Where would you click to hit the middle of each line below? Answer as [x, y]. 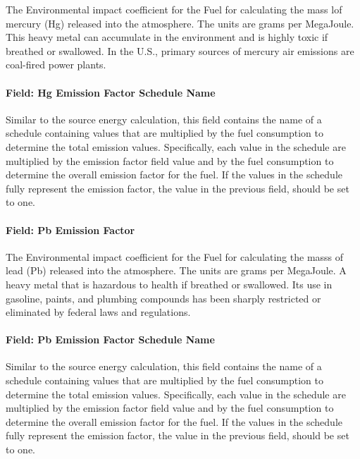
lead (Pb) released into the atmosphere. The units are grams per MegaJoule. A [176, 270]
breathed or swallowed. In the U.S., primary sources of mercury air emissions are [180, 50]
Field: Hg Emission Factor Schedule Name [111, 92]
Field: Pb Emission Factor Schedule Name [110, 339]
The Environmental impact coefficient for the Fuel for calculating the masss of [175, 256]
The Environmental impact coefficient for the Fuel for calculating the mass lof [174, 9]
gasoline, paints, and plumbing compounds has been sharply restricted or [163, 298]
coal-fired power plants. [56, 65]
